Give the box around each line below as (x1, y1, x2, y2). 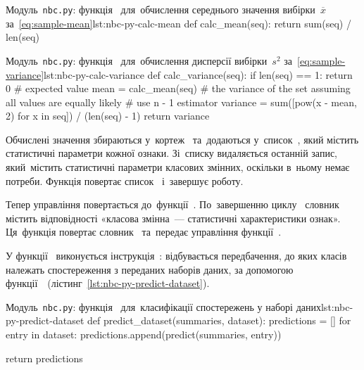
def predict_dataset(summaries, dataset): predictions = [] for (87, 313, 351, 328)
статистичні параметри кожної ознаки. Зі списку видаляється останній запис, (6, 146, 337, 160)
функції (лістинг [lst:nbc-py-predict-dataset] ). (6, 276, 210, 291)
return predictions (6, 350, 83, 365)
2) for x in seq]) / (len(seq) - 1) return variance (6, 108, 210, 123)
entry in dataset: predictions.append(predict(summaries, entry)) (6, 327, 282, 342)
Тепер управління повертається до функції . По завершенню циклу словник (6, 197, 339, 212)
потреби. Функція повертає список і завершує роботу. (6, 173, 244, 188)
